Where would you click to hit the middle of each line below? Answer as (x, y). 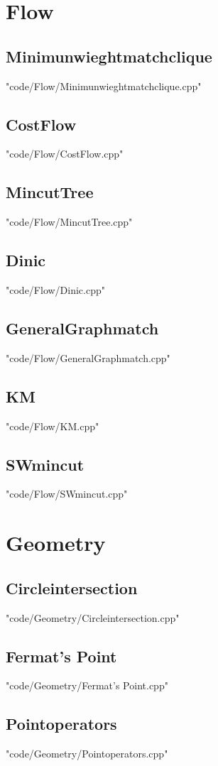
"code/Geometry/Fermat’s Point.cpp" (87, 685)
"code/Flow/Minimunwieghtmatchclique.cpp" (104, 86)
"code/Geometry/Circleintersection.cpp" (93, 617)
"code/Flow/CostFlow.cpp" (65, 154)
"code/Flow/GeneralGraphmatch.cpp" (88, 357)
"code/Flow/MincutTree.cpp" (69, 222)
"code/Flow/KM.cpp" (53, 426)
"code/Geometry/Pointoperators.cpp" (87, 754)
